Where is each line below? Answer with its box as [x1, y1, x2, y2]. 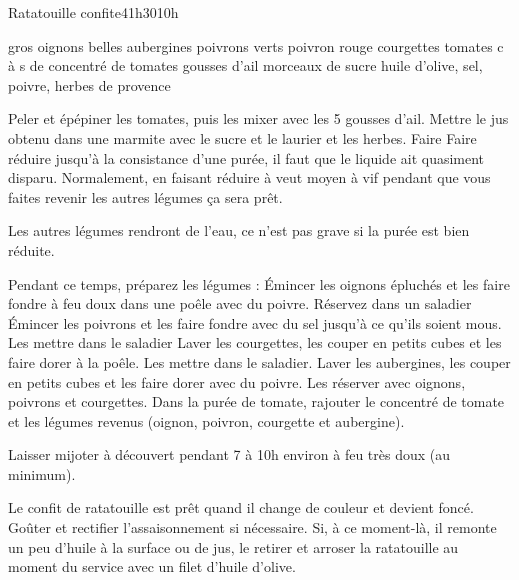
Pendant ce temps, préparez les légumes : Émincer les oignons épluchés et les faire [8, 273, 510, 294]
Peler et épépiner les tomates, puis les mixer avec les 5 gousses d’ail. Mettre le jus [8, 108, 509, 129]
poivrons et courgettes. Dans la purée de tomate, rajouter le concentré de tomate [8, 391, 505, 412]
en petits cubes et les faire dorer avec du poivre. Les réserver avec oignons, [8, 371, 466, 392]
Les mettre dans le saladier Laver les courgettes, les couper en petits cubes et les [8, 332, 502, 353]
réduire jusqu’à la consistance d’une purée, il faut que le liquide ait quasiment [8, 147, 485, 168]
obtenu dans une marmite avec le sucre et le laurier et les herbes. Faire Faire [8, 127, 477, 148]
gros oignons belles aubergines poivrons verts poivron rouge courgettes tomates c [8, 35, 504, 56]
